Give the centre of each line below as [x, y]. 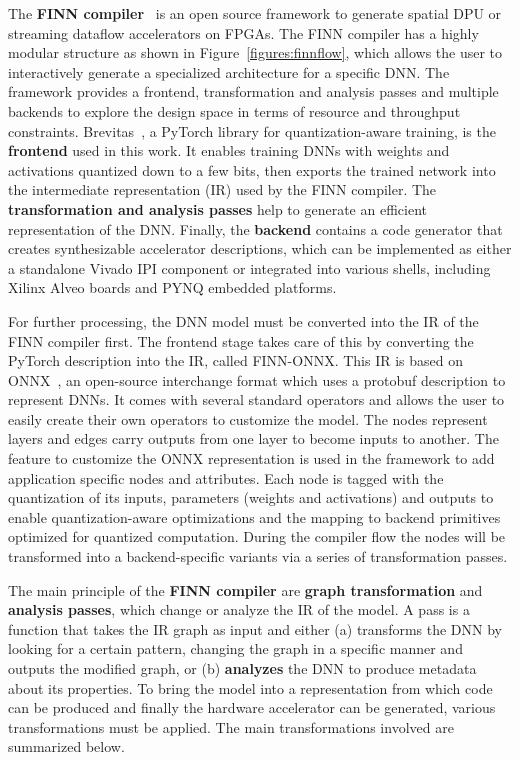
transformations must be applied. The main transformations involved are [231, 726]
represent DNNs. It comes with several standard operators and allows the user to [256, 399]
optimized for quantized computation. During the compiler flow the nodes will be [257, 536]
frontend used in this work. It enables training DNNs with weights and [229, 150]
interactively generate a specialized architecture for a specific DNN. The [229, 71]
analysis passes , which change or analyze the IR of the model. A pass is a [239, 609]
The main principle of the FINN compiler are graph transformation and [245, 589]
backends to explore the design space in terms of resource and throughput [234, 110]
